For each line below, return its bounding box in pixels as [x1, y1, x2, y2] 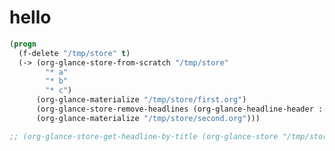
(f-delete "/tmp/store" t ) [18, 48, 131, 58]
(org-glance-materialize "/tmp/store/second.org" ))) [35, 113, 261, 123]
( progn [9, 39, 37, 49]
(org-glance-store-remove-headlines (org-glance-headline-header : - [35, 104, 328, 115]
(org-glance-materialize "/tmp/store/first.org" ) [35, 95, 247, 105]
